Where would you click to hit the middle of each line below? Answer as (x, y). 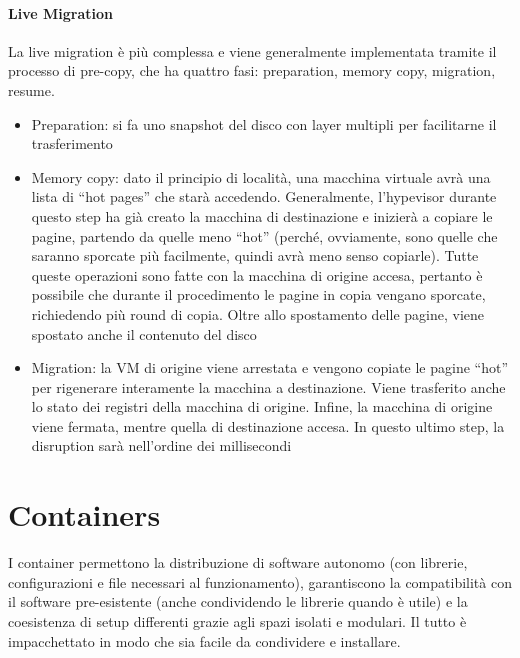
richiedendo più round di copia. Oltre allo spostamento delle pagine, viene (257, 313)
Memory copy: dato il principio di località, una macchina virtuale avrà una (261, 176)
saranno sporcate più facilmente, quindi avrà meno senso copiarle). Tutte (255, 255)
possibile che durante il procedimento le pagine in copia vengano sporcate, (258, 294)
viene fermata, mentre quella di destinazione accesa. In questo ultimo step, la (268, 425)
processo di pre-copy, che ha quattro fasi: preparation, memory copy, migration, (252, 70)
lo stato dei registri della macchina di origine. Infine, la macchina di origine (262, 406)
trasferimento (72, 143)
